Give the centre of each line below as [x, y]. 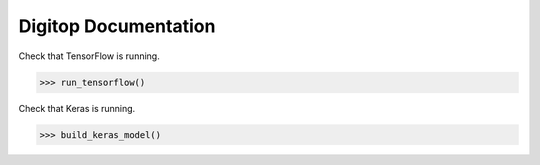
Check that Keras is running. [77, 108]
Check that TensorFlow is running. [89, 56]
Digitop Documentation [117, 26]
